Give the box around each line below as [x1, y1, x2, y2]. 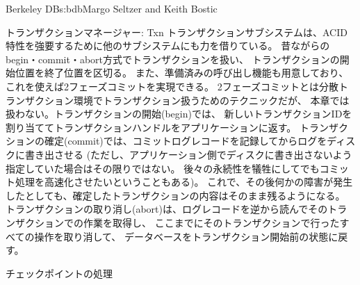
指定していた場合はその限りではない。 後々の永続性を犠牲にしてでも [6, 161, 320, 175]
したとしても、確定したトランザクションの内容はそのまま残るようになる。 [6, 188, 345, 202]
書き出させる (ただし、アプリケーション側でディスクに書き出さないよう [24, 147, 352, 161]
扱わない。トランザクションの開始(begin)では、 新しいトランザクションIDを [6, 106, 352, 121]
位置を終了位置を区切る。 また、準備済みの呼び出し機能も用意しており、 [15, 65, 349, 80]
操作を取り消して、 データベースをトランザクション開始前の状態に [34, 229, 338, 243]
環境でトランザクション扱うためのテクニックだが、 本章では [73, 92, 350, 107]
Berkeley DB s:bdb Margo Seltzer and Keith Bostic [6, 1, 218, 15]
